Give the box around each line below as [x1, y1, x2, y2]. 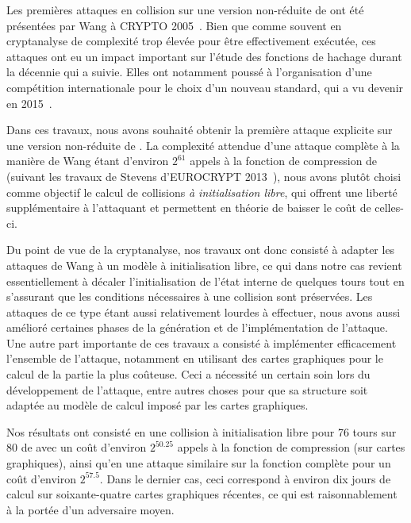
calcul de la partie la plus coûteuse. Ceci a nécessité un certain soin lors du [6, 366, 371, 383]
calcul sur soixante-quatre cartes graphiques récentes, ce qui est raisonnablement [6, 486, 398, 502]
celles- [375, 199, 404, 216]
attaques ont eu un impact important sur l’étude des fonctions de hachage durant [6, 48, 402, 64]
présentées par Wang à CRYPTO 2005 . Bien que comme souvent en [6, 17, 342, 33]
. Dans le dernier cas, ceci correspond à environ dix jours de [99, 470, 391, 486]
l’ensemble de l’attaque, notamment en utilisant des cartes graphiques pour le [6, 350, 383, 367]
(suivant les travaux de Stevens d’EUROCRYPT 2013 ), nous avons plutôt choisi [6, 167, 401, 184]
